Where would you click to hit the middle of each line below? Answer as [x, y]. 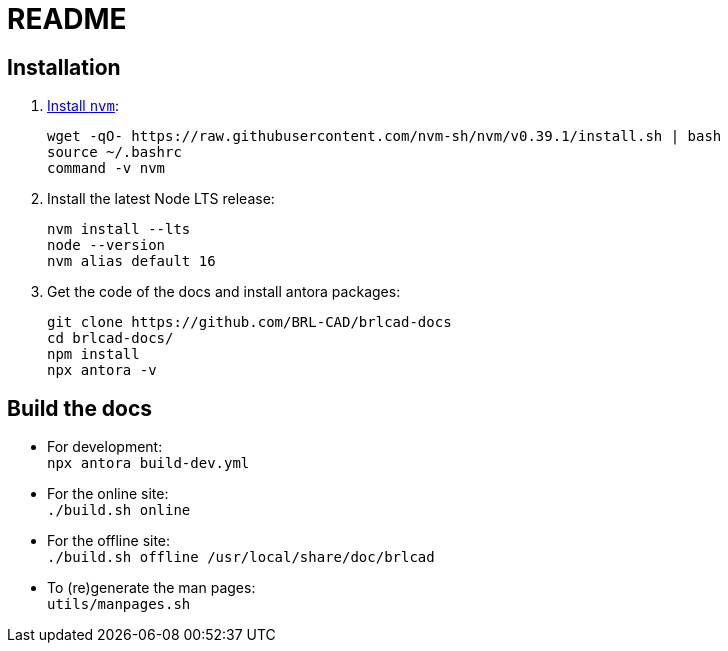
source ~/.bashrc [114, 152]
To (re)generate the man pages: [151, 588]
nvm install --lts [119, 229]
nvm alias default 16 [131, 261]
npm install [93, 354]
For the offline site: [109, 541]
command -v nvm [106, 168]
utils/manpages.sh [119, 604]
